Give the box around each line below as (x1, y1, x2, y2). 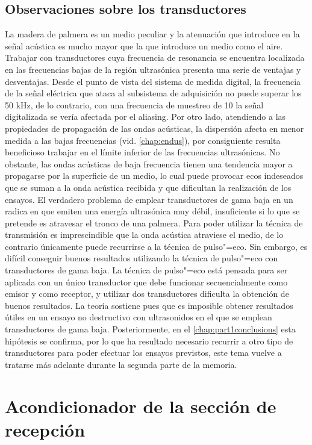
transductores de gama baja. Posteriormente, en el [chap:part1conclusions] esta (5, 323, 296, 335)
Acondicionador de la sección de (5, 393, 276, 418)
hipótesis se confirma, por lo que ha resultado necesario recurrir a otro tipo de (5, 334, 293, 347)
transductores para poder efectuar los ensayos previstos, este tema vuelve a (5, 346, 282, 359)
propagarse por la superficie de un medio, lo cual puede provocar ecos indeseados (5, 169, 304, 182)
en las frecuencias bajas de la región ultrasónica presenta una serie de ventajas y (5, 63, 301, 75)
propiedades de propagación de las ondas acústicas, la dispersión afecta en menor (5, 122, 304, 134)
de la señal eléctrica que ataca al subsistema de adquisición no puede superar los (5, 87, 302, 99)
